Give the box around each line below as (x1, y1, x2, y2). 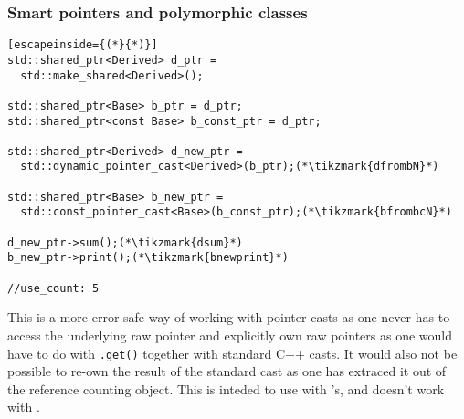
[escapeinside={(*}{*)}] (7, 38, 158, 52)
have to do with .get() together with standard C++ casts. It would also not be (7, 343, 458, 362)
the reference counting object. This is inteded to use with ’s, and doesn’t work (7, 379, 445, 398)
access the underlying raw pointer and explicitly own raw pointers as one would (7, 325, 453, 344)
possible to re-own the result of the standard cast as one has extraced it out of (7, 361, 447, 381)
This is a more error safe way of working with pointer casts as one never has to (7, 308, 450, 327)
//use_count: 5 (7, 281, 100, 295)
